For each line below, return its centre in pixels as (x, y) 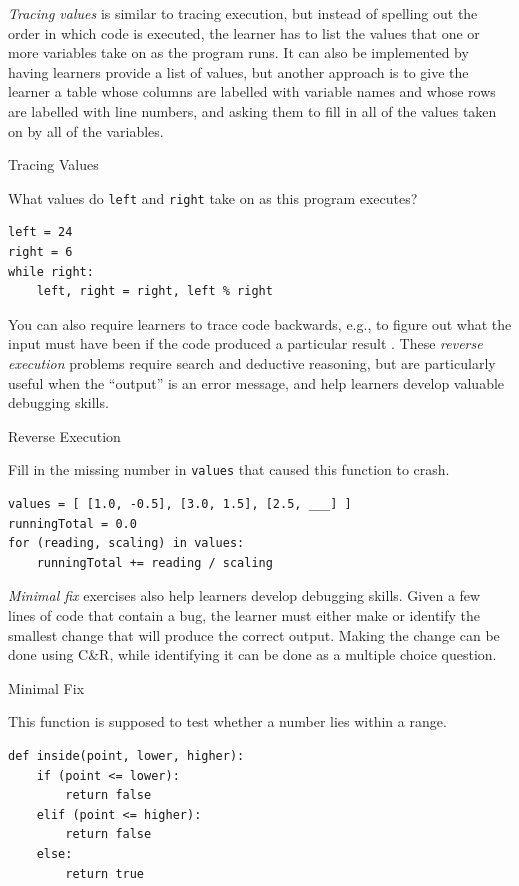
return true (105, 873)
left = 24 (40, 232)
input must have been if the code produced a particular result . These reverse (245, 343)
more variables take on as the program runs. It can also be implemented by (238, 52)
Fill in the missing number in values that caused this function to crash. (229, 469)
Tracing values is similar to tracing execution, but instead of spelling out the (243, 13)
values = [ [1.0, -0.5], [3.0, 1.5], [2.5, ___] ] (180, 504)
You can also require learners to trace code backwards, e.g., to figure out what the (260, 323)
